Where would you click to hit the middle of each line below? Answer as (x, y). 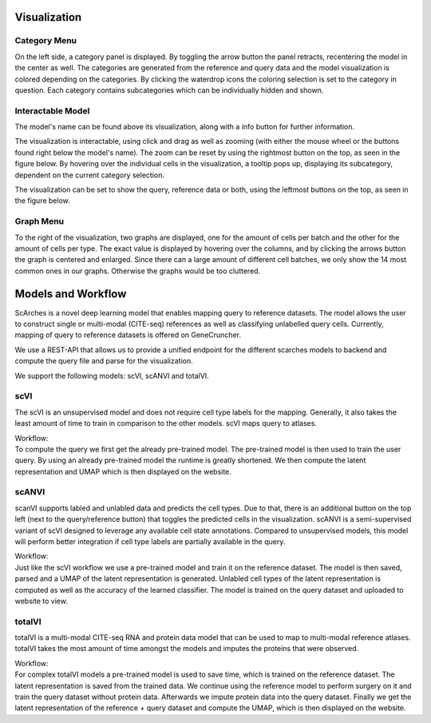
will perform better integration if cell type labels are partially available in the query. (150, 542)
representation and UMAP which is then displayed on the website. (123, 471)
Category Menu (46, 41)
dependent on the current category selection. (90, 175)
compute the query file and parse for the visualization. (104, 361)
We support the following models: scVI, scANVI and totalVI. (112, 375)
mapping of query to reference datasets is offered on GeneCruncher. (128, 335)
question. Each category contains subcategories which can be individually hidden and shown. (169, 90)
